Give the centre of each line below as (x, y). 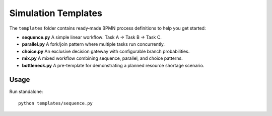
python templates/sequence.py (56, 103)
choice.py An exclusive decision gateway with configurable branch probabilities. (106, 51)
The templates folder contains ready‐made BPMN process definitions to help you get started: (108, 28)
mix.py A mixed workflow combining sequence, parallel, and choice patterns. (103, 58)
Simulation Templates (56, 13)
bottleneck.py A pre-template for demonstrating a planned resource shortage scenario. (113, 65)
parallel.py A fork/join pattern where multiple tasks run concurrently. (93, 44)
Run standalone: (26, 92)
